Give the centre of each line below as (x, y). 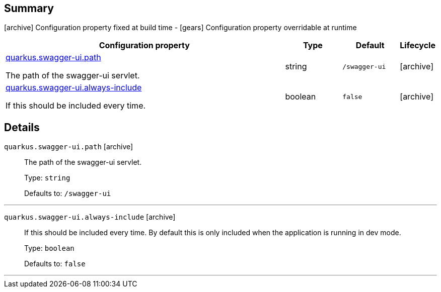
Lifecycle (418, 45)
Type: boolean (49, 248)
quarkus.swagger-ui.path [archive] (69, 147)
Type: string (47, 178)
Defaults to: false (55, 264)
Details (22, 127)
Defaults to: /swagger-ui (68, 193)
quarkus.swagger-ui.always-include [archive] (90, 217)
